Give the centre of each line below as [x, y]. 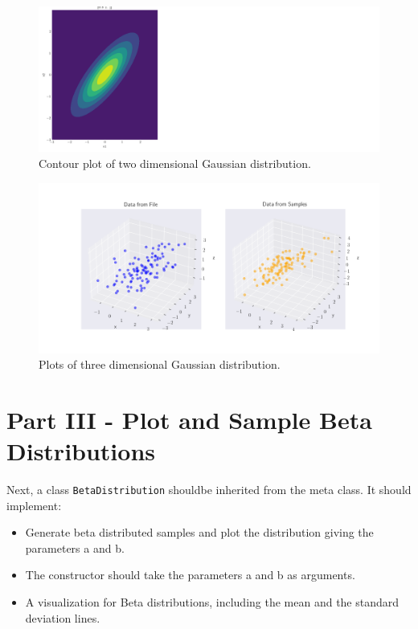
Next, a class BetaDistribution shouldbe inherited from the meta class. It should [209, 490]
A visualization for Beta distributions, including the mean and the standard [212, 602]
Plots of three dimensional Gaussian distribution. [160, 364]
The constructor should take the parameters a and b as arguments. [190, 575]
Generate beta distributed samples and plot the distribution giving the [199, 532]
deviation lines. [63, 617]
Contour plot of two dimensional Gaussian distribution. [175, 163]
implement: [34, 505]
